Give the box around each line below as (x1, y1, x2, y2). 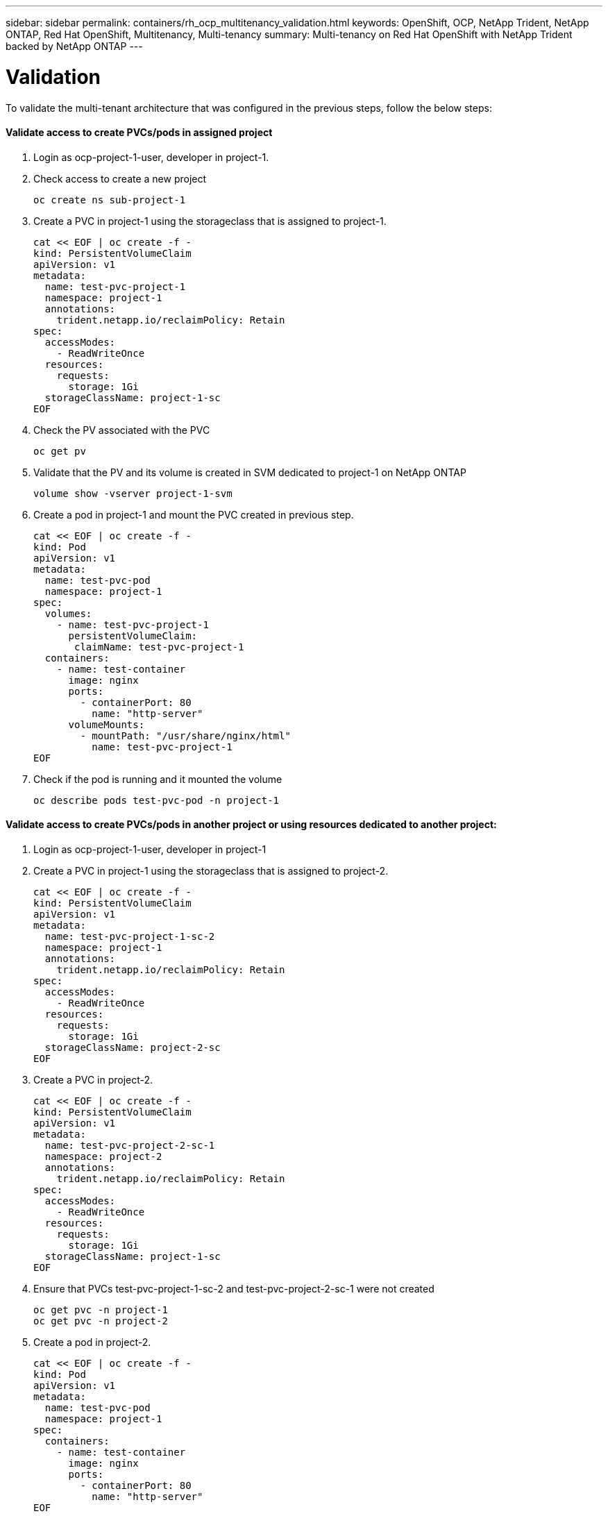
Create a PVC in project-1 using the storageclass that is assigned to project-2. (33, 864, 389, 877)
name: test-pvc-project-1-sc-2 (44, 930, 215, 942)
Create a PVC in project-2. (33, 1073, 153, 1086)
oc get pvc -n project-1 (33, 1304, 168, 1315)
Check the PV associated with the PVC (33, 423, 210, 436)
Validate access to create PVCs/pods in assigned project (6, 126, 273, 139)
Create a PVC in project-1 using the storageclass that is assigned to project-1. (33, 214, 387, 227)
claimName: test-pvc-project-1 (74, 641, 244, 652)
